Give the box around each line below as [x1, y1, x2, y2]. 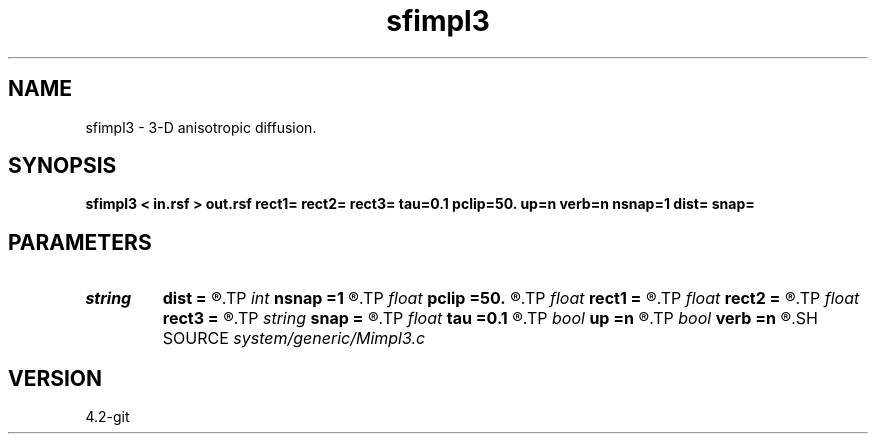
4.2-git [85, 408, 130, 426]
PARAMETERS [8, 229, 152, 255]
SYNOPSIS [8, 153, 117, 179]
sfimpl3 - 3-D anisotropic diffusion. [85, 118, 317, 136]
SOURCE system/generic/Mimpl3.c [162, 328, 426, 349]
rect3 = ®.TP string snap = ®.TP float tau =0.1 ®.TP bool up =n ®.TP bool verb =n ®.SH [162, 308, 818, 329]
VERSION [8, 365, 103, 391]
